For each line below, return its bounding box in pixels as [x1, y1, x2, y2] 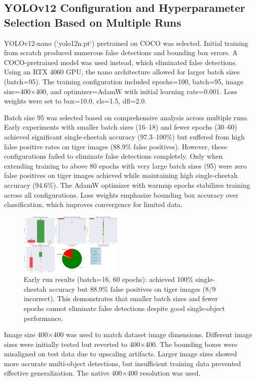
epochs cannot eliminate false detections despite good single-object [24, 303, 225, 313]
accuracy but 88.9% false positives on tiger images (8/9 [48, 283, 216, 294]
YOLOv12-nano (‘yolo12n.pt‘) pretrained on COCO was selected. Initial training [4, 37, 249, 48]
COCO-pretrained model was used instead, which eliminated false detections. [4, 57, 237, 67]
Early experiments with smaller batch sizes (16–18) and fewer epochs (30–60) [4, 122, 237, 132]
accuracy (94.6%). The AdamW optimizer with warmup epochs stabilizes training [4, 179, 250, 190]
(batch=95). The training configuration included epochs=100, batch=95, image [4, 76, 244, 86]
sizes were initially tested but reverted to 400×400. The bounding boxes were [4, 339, 237, 349]
